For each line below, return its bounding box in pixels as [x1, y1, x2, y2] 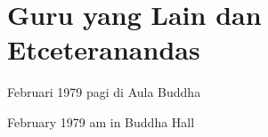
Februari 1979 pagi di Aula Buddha [7, 83, 201, 101]
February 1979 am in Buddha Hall [7, 112, 195, 131]
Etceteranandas [7, 31, 200, 68]
